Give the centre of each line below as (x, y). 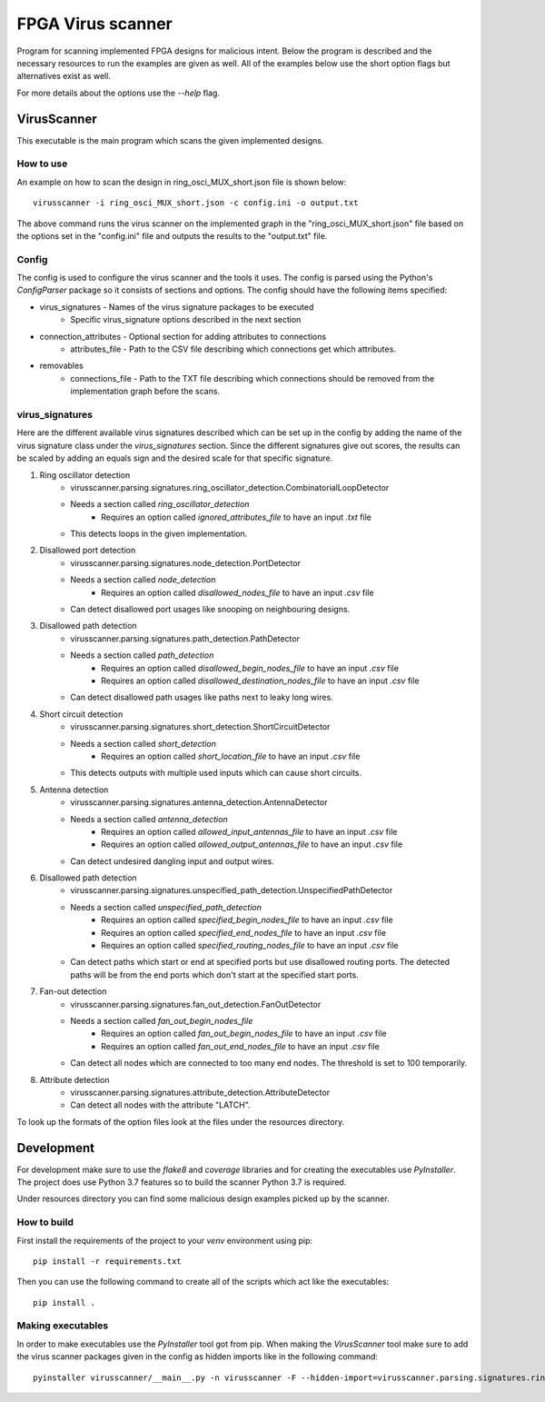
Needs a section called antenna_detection (149, 819)
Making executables (63, 1326)
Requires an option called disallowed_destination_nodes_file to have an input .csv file (260, 681)
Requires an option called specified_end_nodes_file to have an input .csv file (243, 932)
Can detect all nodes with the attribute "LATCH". (160, 1105)
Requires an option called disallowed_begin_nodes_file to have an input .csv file (250, 668)
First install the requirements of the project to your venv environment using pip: (165, 1240)
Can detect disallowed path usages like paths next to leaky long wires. (202, 697)
